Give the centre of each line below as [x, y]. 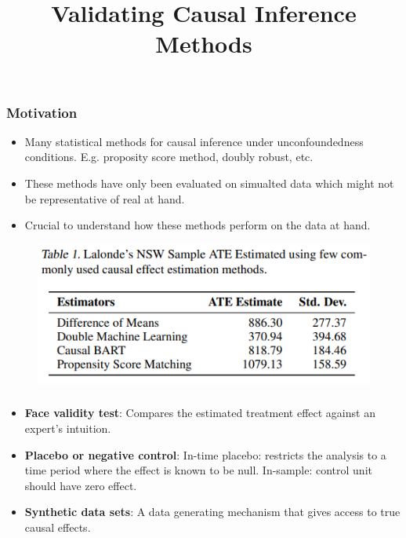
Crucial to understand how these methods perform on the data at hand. [198, 225]
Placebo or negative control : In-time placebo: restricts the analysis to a [205, 454]
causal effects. [58, 527]
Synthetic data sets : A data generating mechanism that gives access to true [212, 512]
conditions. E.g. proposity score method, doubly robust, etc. [169, 157]
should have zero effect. [81, 485]
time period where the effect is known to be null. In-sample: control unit [198, 470]
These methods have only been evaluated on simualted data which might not [209, 183]
